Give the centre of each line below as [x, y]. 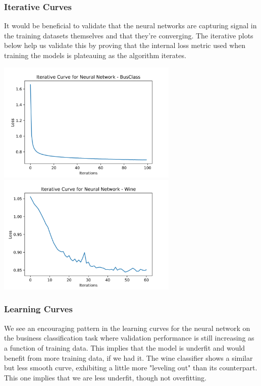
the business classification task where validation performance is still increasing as [129, 338]
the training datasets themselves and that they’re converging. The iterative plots [129, 35]
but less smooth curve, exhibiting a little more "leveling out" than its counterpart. [131, 368]
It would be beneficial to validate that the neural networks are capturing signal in [130, 26]
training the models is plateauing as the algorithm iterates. [95, 55]
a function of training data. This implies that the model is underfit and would [125, 347]
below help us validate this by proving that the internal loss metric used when [125, 45]
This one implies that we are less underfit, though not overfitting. [105, 377]
